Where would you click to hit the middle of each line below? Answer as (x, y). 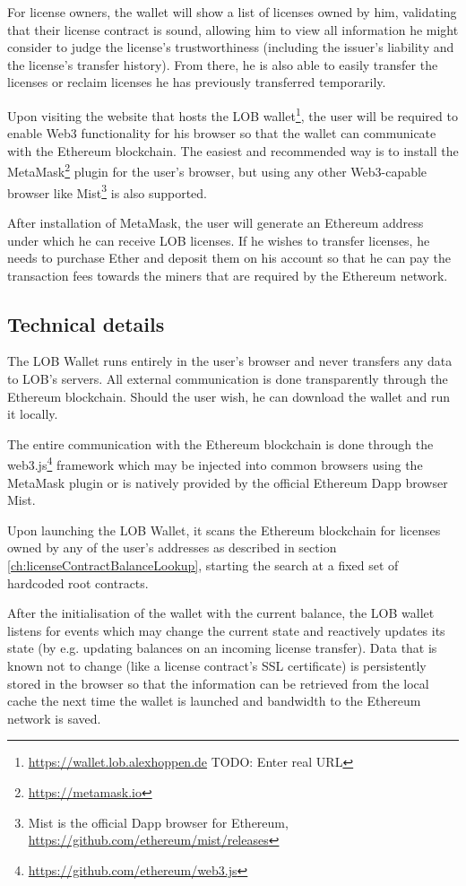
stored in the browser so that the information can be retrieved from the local (218, 683)
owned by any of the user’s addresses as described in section (172, 547)
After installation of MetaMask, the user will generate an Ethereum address (216, 222)
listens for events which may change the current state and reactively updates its (226, 630)
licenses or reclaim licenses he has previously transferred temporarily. (197, 82)
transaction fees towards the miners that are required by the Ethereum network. (228, 275)
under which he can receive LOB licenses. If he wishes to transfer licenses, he (219, 240)
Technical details (86, 323)
